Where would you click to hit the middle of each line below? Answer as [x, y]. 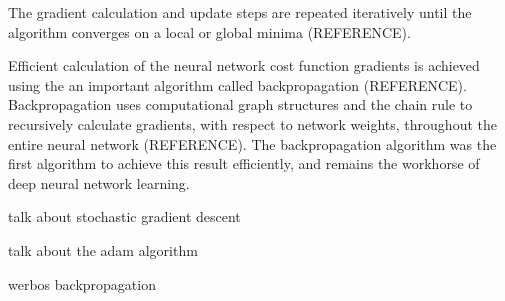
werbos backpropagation [82, 283]
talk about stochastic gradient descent [124, 216]
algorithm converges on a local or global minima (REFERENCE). [209, 31]
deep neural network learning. [99, 182]
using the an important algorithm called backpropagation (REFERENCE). [237, 84]
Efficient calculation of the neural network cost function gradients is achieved [244, 65]
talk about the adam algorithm [103, 249]
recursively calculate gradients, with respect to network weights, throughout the [252, 123]
